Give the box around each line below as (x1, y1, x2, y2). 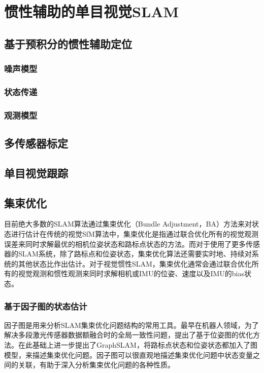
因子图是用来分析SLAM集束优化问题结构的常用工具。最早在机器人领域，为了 (4, 319, 259, 330)
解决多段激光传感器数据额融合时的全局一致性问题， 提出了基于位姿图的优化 (4, 329, 253, 340)
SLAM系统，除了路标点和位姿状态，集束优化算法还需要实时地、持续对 (18, 248, 252, 259)
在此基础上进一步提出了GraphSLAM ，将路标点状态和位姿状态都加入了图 (18, 340, 257, 350)
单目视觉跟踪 (4, 165, 68, 180)
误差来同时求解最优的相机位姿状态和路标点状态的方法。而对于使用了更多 (4, 238, 246, 249)
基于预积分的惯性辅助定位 (4, 35, 132, 51)
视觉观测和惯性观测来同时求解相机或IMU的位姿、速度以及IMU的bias (18, 268, 244, 279)
